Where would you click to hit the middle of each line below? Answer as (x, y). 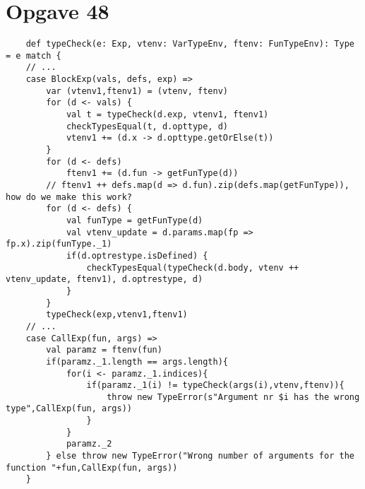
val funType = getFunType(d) (134, 220)
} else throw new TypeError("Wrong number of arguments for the (200, 456)
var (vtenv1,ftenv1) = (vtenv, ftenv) (137, 91)
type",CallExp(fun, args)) (69, 409)
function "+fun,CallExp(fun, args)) (92, 467)
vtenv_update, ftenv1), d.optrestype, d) (104, 279)
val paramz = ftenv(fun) (104, 350)
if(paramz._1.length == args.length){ (137, 361)
